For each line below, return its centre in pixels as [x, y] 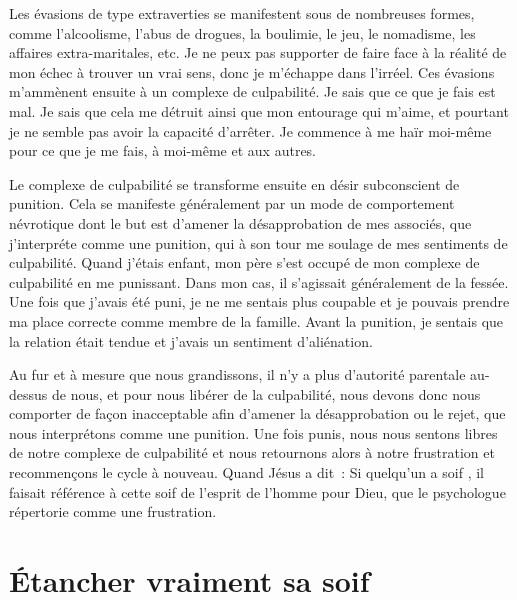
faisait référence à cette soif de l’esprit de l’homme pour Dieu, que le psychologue [257, 491]
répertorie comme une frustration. [113, 511]
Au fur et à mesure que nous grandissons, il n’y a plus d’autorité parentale [237, 374]
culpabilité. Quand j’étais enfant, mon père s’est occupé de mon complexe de [244, 262]
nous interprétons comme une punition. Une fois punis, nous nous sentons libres [253, 432]
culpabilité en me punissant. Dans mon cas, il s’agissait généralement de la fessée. [259, 281]
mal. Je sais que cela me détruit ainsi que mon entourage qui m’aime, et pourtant [259, 110]
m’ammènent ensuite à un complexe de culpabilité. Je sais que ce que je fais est [252, 91]
